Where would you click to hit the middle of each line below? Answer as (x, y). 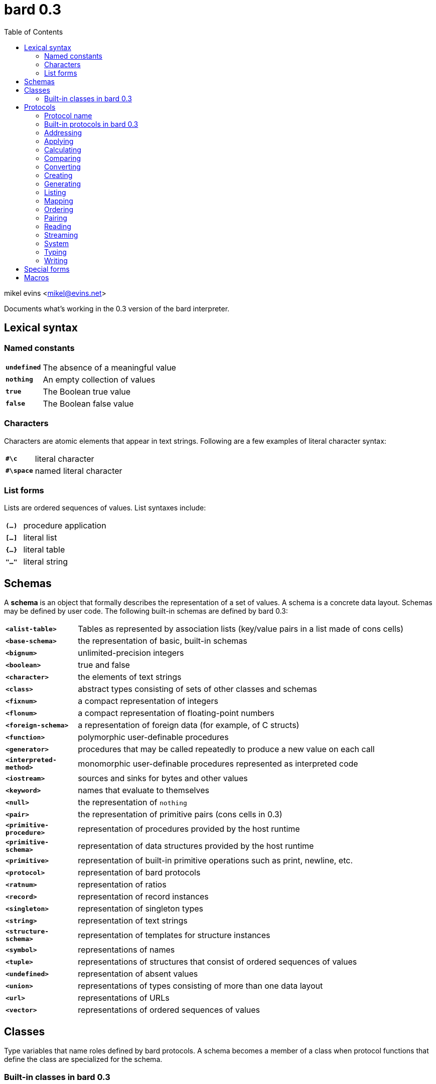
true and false (104, 665)
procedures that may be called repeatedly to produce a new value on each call (226, 749)
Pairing (56, 218)
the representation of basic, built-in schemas (163, 641)
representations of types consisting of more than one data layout (200, 986)
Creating (58, 175)
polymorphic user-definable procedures (153, 737)
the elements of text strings (130, 677)
